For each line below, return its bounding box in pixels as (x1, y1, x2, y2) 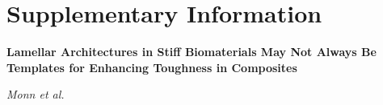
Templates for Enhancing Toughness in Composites (6, 59, 297, 75)
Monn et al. (6, 86, 65, 103)
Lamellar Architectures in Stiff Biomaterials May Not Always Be (6, 43, 377, 60)
